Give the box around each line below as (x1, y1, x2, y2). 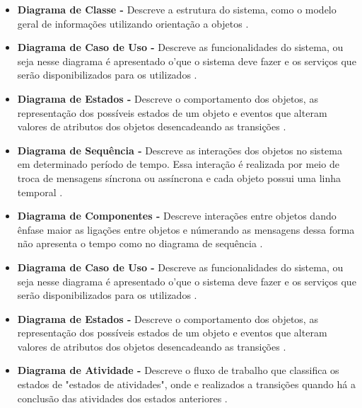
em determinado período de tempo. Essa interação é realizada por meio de (17, 157, 339, 171)
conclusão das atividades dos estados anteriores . (17, 390, 228, 405)
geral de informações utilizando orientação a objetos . (17, 16, 249, 30)
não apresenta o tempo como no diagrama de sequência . (17, 236, 263, 251)
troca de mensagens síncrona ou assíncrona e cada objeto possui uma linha (17, 170, 341, 185)
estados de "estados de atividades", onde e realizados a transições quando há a (17, 377, 356, 392)
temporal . (17, 184, 63, 199)
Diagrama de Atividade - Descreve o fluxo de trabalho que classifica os (17, 363, 339, 378)
